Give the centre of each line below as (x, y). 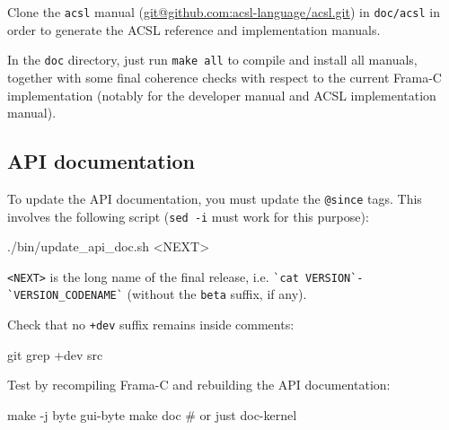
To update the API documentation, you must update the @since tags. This (215, 198)
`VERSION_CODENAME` (65, 296)
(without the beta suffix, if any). (217, 294)
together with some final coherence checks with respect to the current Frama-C (224, 77)
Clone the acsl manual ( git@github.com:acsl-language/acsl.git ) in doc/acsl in (224, 12)
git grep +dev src (55, 354)
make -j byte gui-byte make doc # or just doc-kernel (152, 414)
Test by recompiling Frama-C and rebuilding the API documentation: (199, 385)
